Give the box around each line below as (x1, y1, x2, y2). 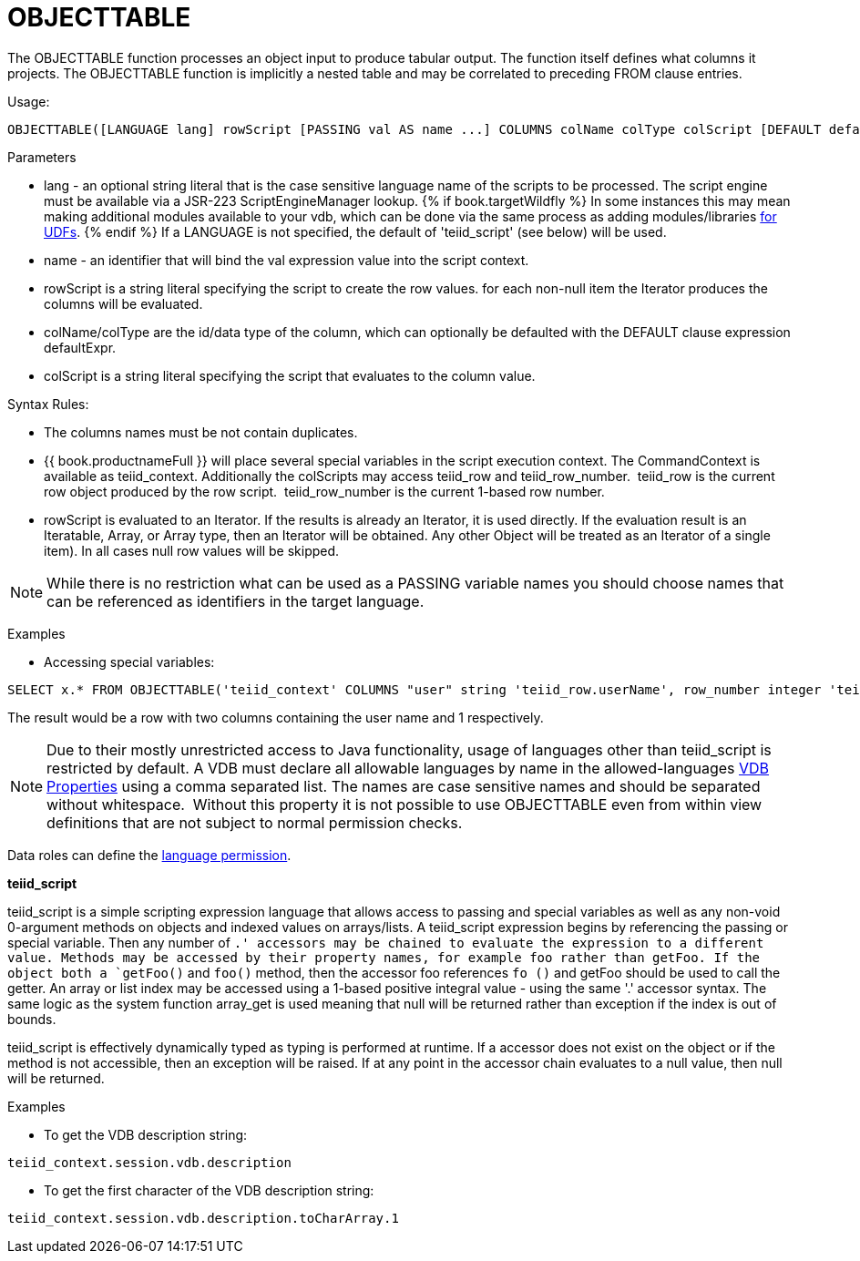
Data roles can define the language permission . (7, 846, 292, 863)
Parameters (7, 149, 77, 165)
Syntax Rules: (7, 395, 89, 412)
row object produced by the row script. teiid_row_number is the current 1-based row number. (44, 483, 605, 499)
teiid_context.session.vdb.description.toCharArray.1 (7, 1210, 399, 1225)
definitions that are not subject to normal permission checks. (46, 813, 463, 832)
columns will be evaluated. (44, 295, 203, 312)
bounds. (7, 1010, 56, 1027)
